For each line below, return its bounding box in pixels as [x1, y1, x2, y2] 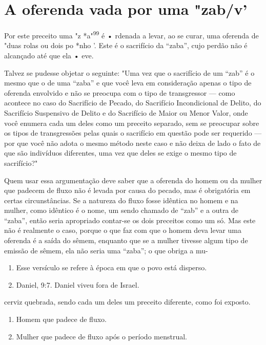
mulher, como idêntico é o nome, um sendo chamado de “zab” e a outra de [4, 205, 239, 215]
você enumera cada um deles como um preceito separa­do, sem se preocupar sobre [4, 117, 259, 128]
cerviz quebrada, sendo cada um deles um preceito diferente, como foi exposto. [4, 296, 251, 307]
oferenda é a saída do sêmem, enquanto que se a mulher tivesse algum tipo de [4, 235, 248, 246]
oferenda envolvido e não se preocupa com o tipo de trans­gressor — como [4, 87, 235, 98]
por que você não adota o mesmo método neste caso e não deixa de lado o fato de [4, 137, 261, 148]
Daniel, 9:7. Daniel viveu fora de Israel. [16, 279, 139, 290]
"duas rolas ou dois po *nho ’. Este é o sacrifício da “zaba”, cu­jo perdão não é [4, 40, 248, 51]
